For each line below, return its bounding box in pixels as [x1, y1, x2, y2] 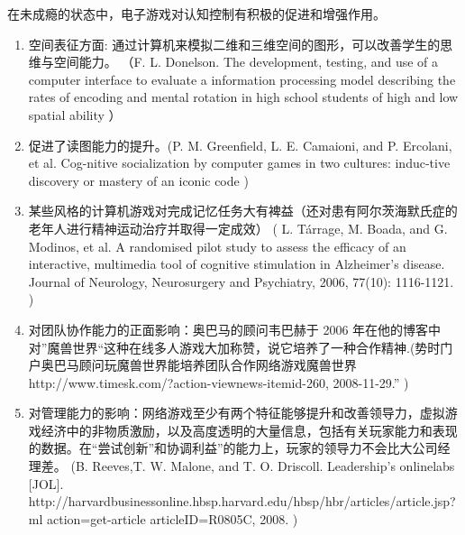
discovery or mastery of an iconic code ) [28, 171, 249, 189]
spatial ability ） [28, 105, 122, 124]
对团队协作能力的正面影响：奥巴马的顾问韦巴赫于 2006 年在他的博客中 [28, 319, 442, 338]
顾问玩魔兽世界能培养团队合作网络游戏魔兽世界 [78, 355, 357, 374]
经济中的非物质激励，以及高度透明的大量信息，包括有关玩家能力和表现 [41, 420, 458, 439]
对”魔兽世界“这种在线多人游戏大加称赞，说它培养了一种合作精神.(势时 [28, 337, 441, 356]
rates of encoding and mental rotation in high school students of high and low [28, 88, 459, 106]
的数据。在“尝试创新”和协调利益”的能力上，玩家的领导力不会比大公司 [28, 438, 438, 457]
